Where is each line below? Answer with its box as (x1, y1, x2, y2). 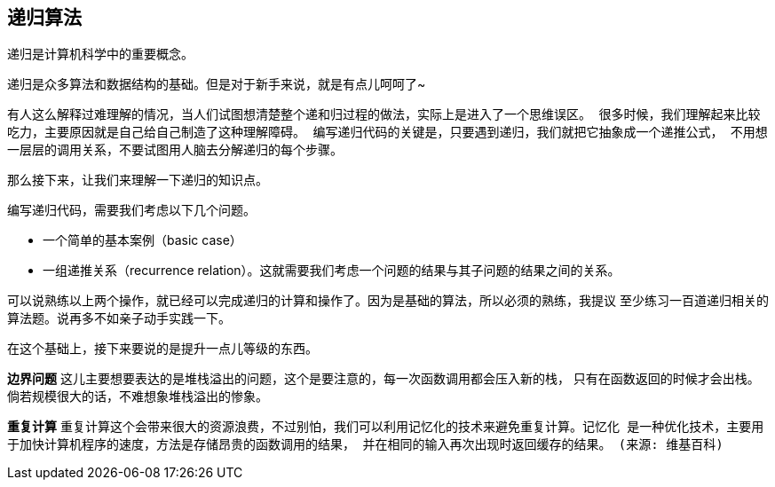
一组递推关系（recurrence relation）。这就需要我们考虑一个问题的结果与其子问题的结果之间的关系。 (43, 263, 621, 279)
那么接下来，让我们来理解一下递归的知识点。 (7, 172, 268, 188)
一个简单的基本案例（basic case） (43, 232, 242, 248)
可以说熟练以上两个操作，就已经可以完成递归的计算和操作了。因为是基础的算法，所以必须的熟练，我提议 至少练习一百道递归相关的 (7, 293, 769, 309)
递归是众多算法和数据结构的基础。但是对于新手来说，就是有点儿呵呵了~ (7, 76, 426, 92)
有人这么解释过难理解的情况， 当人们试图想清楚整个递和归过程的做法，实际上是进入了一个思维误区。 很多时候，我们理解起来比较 (7, 106, 761, 122)
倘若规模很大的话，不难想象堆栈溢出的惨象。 (7, 389, 268, 405)
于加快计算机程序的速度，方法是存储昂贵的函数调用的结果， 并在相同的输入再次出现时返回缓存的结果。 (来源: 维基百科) (7, 437, 724, 452)
